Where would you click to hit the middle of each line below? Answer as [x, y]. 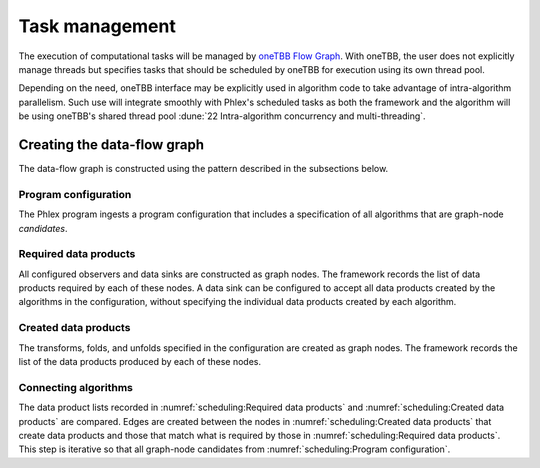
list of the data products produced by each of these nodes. [140, 361]
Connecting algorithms [76, 387]
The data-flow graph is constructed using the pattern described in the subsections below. [203, 169]
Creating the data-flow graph [111, 144]
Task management [97, 26]
